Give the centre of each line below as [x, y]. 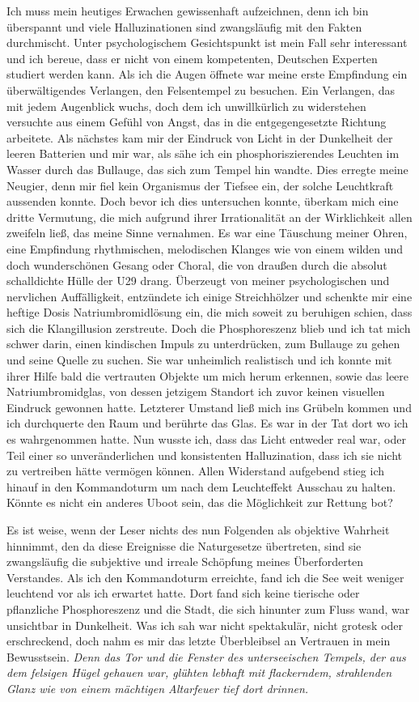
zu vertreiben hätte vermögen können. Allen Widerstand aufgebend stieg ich [195, 471]
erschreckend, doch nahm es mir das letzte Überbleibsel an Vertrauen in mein [199, 641]
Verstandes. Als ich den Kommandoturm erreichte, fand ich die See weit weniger [205, 577]
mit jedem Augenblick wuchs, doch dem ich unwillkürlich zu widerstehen [186, 106]
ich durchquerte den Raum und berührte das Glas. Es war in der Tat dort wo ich [207, 423]
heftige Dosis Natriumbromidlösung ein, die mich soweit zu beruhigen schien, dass [209, 312]
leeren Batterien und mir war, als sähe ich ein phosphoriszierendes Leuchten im [203, 153]
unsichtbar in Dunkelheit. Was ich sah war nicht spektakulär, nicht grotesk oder [205, 625]
